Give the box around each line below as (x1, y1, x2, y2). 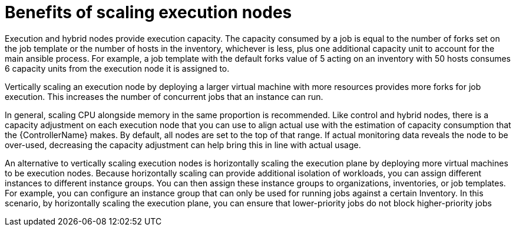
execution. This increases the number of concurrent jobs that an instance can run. (5, 91, 323, 102)
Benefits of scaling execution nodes (5, 2, 292, 22)
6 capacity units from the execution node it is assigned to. (5, 63, 230, 73)
